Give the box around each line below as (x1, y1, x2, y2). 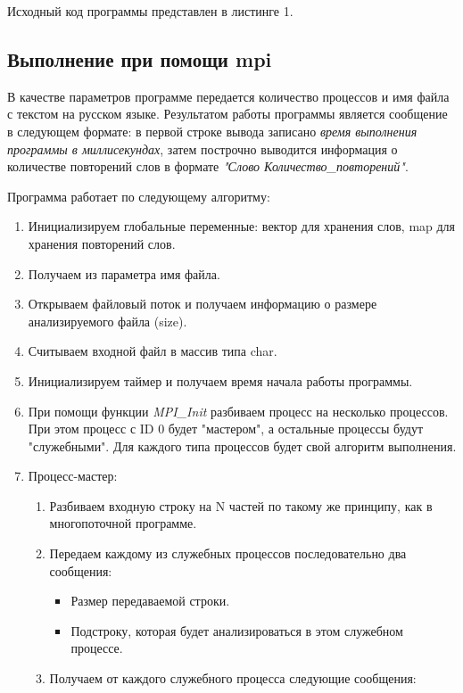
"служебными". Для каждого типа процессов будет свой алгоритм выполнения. (28, 436, 457, 455)
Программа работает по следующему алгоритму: (7, 186, 270, 205)
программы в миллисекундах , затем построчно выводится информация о (7, 139, 398, 158)
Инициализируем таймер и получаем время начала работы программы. (28, 371, 413, 390)
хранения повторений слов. (28, 234, 176, 252)
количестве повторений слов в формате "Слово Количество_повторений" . (7, 157, 409, 176)
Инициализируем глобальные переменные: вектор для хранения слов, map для (28, 217, 456, 235)
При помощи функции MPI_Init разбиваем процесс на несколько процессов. (28, 401, 449, 420)
